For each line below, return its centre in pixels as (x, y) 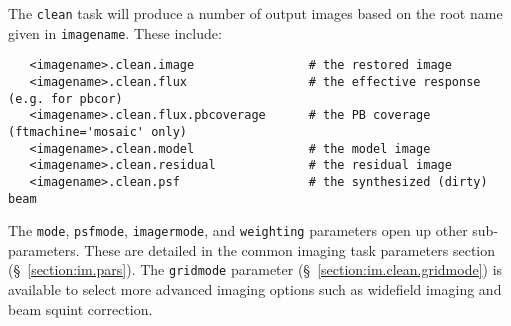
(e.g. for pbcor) (65, 98)
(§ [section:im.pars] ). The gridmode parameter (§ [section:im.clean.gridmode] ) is (255, 269)
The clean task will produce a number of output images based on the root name (255, 13)
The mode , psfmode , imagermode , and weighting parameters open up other (238, 230)
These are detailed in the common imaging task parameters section (290, 249)
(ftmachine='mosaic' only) (97, 131)
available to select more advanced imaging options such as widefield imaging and (255, 289)
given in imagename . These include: (115, 32)
